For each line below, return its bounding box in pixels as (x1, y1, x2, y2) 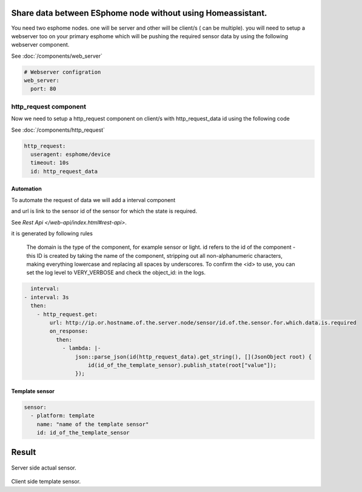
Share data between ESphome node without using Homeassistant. (11, 8, 267, 18)
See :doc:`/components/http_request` (11, 126, 106, 133)
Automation (11, 185, 42, 192)
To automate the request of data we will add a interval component (11, 196, 176, 203)
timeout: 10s (30, 160, 69, 166)
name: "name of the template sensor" (36, 420, 149, 428)
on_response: (49, 328, 89, 335)
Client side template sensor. (11, 478, 81, 485)
